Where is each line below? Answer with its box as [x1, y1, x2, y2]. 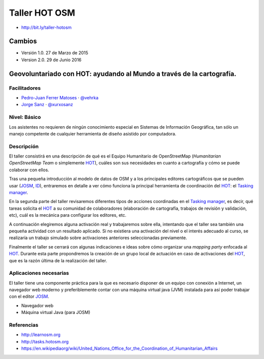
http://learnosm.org [21, 332, 61, 337]
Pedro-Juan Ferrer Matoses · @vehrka [21, 95, 99, 100]
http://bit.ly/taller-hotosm [21, 24, 72, 30]
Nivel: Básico [9, 114, 41, 121]
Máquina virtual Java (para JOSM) [21, 310, 90, 315]
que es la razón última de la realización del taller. [9, 257, 108, 264]
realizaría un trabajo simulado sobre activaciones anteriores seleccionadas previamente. [9, 235, 187, 241]
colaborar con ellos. [9, 167, 49, 173]
